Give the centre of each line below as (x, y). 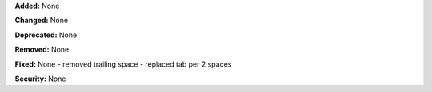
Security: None (40, 79)
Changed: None (41, 21)
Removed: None (42, 50)
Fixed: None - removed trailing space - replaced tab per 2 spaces (123, 64)
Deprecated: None (46, 35)
